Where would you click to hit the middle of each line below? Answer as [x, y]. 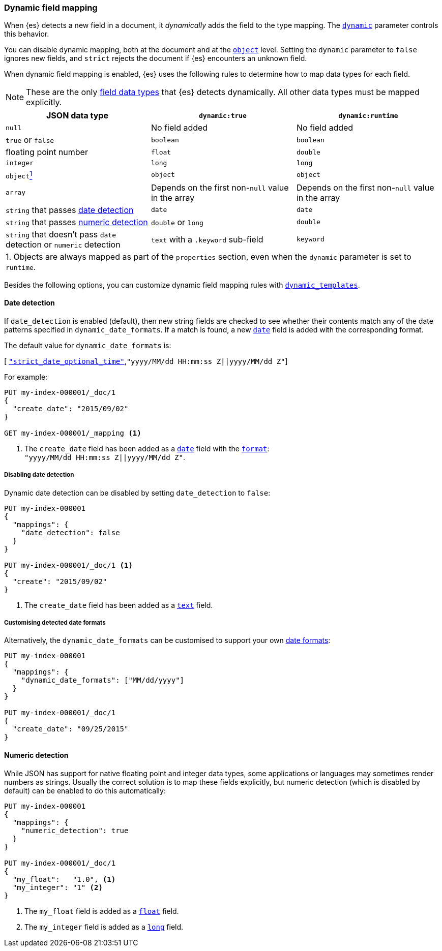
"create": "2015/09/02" [60, 581]
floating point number [47, 152]
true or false [30, 140]
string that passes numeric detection [77, 222]
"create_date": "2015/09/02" [70, 408]
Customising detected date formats [55, 623]
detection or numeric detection [63, 244]
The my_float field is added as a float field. [102, 911]
